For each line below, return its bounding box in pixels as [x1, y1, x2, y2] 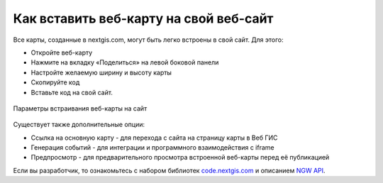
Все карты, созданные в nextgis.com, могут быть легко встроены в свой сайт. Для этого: [13, 35, 284, 44]
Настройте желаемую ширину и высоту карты [30, 68, 172, 77]
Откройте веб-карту [30, 48, 93, 57]
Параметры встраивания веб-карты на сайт [13, 104, 148, 113]
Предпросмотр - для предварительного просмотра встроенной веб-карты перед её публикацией [30, 153, 330, 162]
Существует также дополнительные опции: [13, 121, 145, 129]
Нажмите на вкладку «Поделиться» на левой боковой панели [30, 58, 219, 67]
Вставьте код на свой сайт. [30, 88, 113, 96]
